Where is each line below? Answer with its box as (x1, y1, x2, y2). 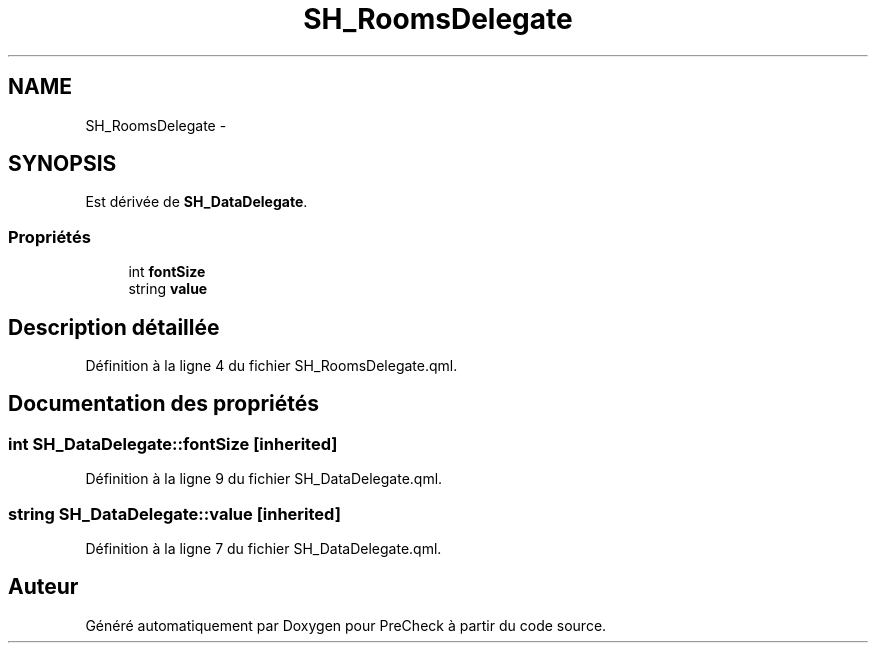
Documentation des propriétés (8, 391, 319, 417)
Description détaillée (8, 314, 220, 340)
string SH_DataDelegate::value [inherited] (8, 503, 341, 524)
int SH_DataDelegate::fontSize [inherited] (8, 433, 338, 454)
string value (128, 280, 208, 298)
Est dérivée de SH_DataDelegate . (85, 193, 308, 211)
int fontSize (128, 263, 206, 281)
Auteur (8, 574, 79, 600)
